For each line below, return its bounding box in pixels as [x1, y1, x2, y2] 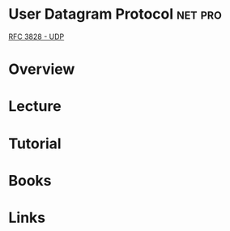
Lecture [8, 97, 62, 116]
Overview [8, 60, 75, 79]
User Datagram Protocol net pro [8, 5, 223, 24]
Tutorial [8, 135, 62, 152]
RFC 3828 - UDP [8, 32, 65, 41]
